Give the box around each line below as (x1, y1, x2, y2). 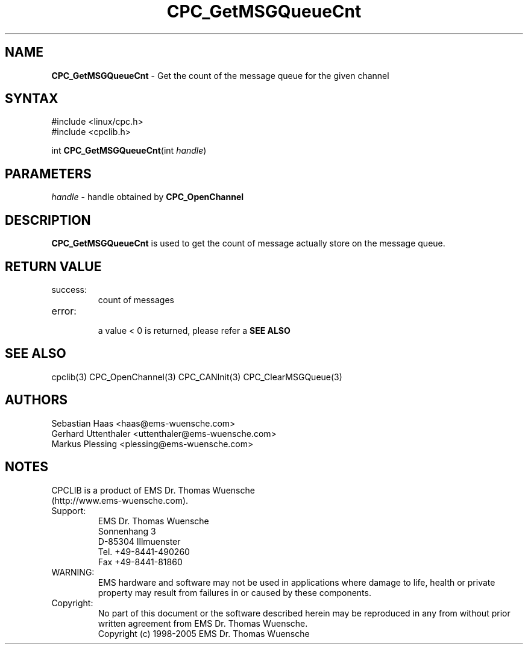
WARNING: (51, 566, 95, 577)
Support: (51, 505, 86, 516)
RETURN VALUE (5, 259, 102, 274)
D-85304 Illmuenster (98, 536, 181, 547)
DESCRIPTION (5, 212, 91, 228)
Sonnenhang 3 (98, 525, 156, 536)
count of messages (98, 294, 174, 305)
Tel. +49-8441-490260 (98, 546, 190, 557)
